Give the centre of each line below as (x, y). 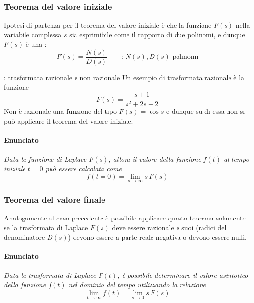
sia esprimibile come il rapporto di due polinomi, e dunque (157, 34)
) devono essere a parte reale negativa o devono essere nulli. (157, 237)
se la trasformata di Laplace (46, 227)
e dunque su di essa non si (206, 111)
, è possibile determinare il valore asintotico (183, 275)
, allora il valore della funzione (155, 159)
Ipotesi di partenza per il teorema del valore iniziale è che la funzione (108, 25)
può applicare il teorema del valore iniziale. (69, 121)
